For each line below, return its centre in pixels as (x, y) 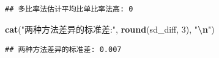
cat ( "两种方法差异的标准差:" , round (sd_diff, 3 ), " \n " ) (110, 29)
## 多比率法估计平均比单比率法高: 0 (69, 9)
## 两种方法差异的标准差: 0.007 (63, 50)
